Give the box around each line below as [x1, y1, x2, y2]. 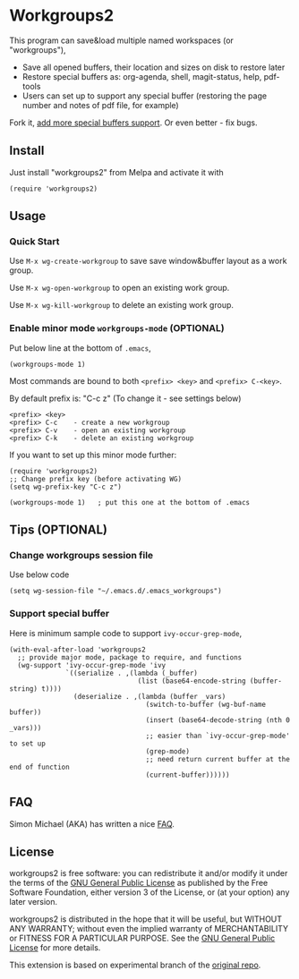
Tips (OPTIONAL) [9, 523, 107, 538]
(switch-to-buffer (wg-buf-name [145, 700, 267, 709]
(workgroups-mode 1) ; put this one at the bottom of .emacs [9, 498, 251, 507]
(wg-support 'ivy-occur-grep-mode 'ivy [17, 660, 167, 669]
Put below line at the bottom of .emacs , [9, 342, 151, 353]
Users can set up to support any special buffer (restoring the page [21, 90, 267, 101]
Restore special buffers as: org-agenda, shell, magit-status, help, [21, 71, 262, 81]
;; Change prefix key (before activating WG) [9, 474, 182, 483]
